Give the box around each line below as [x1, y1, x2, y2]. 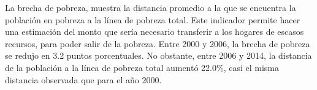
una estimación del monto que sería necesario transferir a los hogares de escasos [5, 25, 304, 38]
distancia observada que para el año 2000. [5, 73, 162, 86]
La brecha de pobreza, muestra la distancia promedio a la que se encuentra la [5, 1, 296, 13]
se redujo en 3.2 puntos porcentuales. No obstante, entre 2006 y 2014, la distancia [5, 49, 312, 62]
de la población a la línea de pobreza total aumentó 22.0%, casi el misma [5, 61, 279, 73]
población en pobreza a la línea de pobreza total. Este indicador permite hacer [5, 13, 300, 26]
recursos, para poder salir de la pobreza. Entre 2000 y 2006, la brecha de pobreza [5, 37, 310, 50]
